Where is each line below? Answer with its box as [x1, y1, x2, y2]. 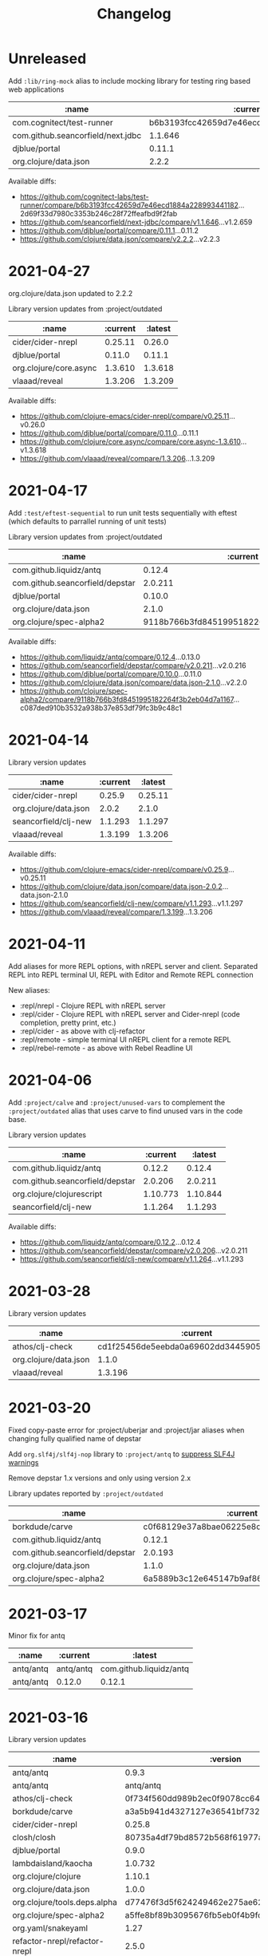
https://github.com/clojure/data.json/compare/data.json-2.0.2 [19, 881, 223, 891]
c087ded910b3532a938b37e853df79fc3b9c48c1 [19, 703, 182, 713]
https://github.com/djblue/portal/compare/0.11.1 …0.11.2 [19, 225, 199, 235]
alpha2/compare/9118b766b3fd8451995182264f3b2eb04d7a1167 [19, 694, 234, 704]
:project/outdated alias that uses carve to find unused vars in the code [8, 1106, 243, 1116]
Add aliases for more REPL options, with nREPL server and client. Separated [8, 961, 258, 970]
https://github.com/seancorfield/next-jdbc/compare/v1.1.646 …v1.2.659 [19, 217, 253, 227]
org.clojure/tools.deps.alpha [12, 1897, 117, 1908]
